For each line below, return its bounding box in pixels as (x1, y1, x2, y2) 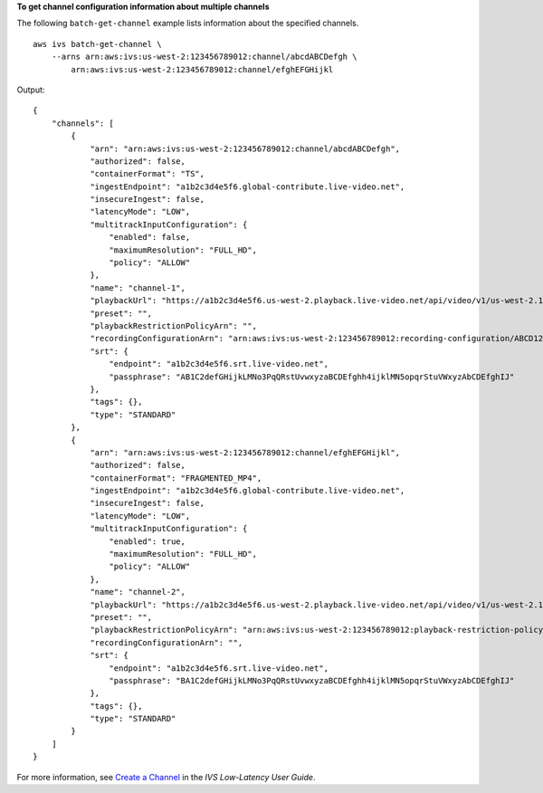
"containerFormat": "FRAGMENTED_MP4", (90, 473, 262, 483)
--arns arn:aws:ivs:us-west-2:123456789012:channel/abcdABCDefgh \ (51, 52, 357, 62)
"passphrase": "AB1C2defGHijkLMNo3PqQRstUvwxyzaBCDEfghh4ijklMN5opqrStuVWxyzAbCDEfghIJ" (109, 371, 515, 382)
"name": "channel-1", (90, 282, 186, 293)
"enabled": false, (109, 232, 191, 243)
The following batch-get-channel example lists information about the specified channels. (16, 18, 359, 29)
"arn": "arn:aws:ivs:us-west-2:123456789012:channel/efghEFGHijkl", (90, 447, 401, 457)
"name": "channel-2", (90, 587, 186, 597)
